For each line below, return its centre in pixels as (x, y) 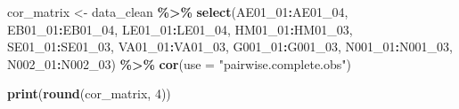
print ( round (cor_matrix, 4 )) (89, 93)
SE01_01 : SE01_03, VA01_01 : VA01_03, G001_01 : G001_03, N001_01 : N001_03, (230, 47)
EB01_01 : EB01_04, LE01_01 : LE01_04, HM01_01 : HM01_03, (180, 29)
